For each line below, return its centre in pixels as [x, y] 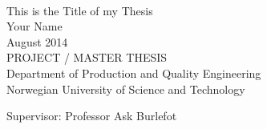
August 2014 [37, 41]
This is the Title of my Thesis [80, 10]
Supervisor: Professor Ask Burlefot [92, 116]
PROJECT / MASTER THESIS [87, 57]
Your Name [34, 26]
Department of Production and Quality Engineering [134, 73]
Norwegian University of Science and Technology [126, 89]
